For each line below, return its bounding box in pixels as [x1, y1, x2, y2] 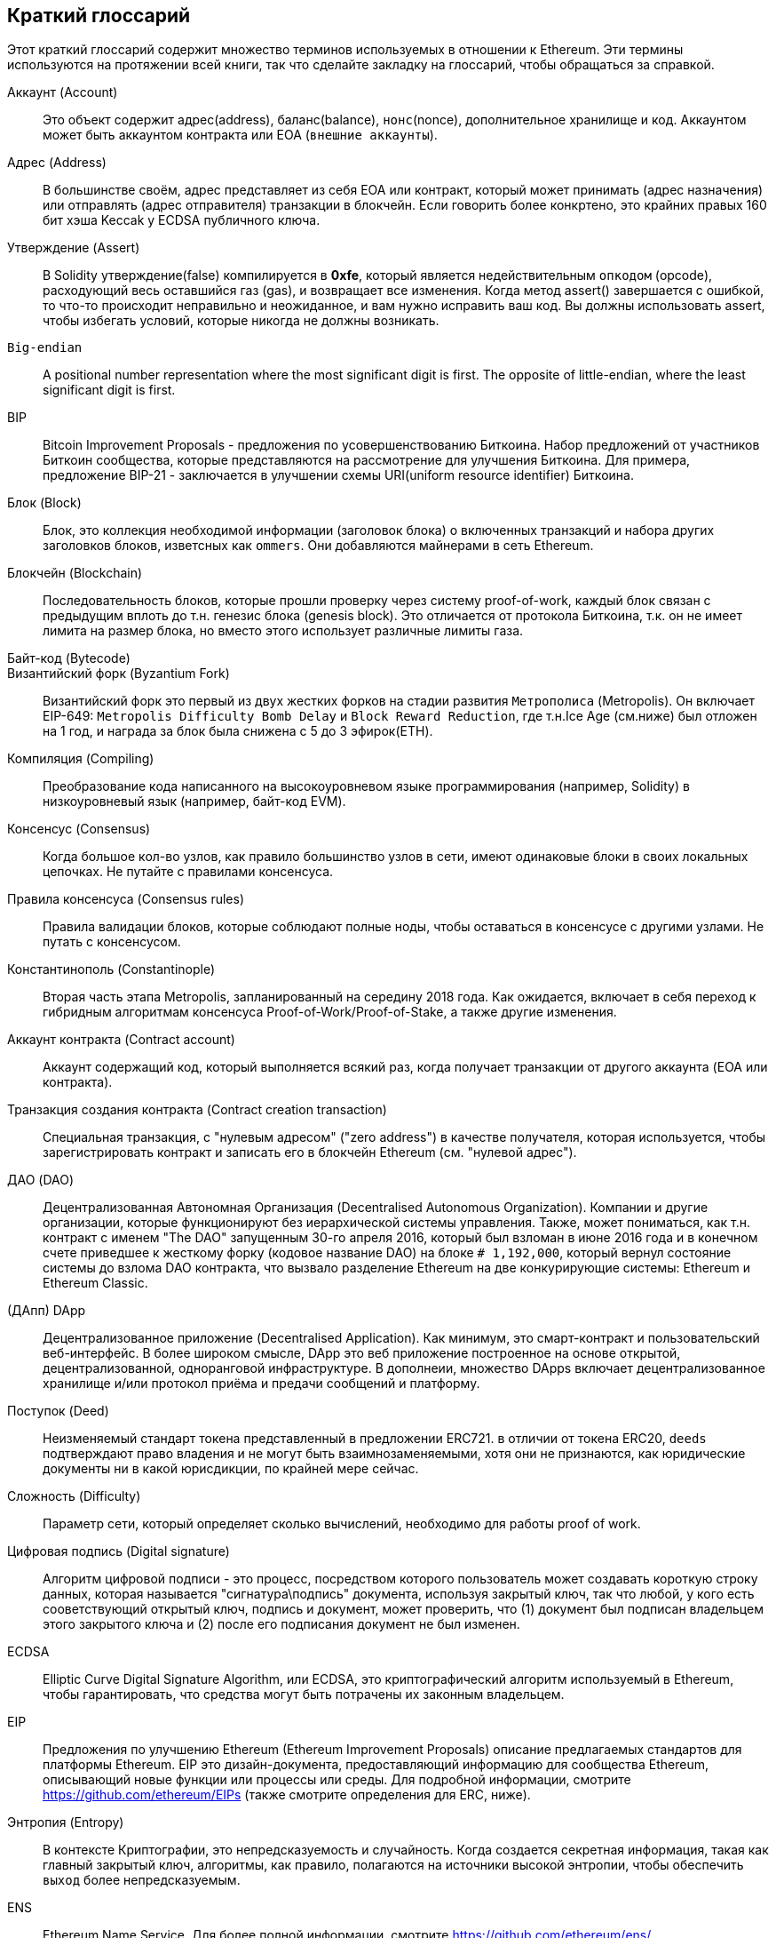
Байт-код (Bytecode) [7, 650, 131, 666]
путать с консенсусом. [43, 934, 181, 950]
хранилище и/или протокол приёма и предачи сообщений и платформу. [43, 1376, 480, 1392]
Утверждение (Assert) [7, 240, 140, 256]
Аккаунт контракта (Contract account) [7, 1032, 235, 1048]
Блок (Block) [7, 495, 82, 511]
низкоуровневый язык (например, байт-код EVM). [43, 794, 346, 809]
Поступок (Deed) [7, 1403, 109, 1419]
